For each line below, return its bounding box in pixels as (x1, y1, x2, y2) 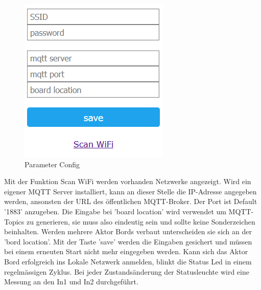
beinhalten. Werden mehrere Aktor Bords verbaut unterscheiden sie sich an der (4, 226, 252, 237)
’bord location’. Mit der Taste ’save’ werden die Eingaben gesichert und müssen (4, 236, 252, 247)
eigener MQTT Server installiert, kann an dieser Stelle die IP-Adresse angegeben (4, 186, 257, 196)
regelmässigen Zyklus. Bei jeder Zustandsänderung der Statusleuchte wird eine (4, 266, 249, 277)
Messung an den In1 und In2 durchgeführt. (4, 276, 138, 287)
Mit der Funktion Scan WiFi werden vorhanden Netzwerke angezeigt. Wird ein (4, 176, 251, 187)
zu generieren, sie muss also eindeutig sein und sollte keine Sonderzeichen (27, 216, 255, 227)
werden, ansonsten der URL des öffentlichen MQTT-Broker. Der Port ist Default (4, 196, 257, 207)
